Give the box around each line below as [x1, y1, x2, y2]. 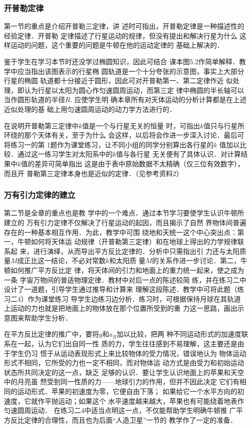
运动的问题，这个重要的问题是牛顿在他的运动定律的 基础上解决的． [10, 40, 224, 50]
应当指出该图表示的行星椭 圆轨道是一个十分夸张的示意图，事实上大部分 [17, 66, 244, 76]
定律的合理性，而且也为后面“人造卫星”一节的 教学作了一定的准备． [24, 414, 237, 425]
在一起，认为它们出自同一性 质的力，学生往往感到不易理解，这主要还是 [10, 339, 237, 349]
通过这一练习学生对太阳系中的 [17, 149, 113, 159]
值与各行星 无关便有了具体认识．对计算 [116, 149, 241, 159]
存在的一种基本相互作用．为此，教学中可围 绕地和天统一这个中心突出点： [4, 227, 237, 237]
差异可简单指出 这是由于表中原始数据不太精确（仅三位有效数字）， [34, 158, 244, 168]
